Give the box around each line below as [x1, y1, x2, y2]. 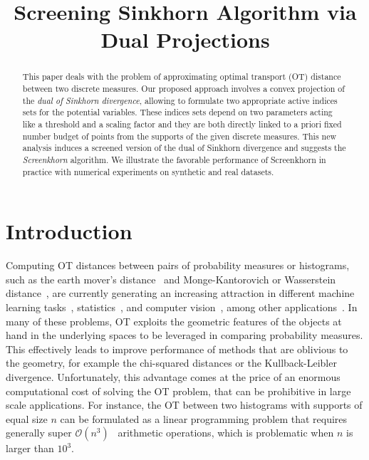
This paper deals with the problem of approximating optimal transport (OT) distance [22, 70, 341, 83]
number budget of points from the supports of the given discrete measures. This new [22, 130, 337, 142]
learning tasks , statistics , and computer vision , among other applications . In [6, 299, 358, 314]
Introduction [6, 216, 132, 246]
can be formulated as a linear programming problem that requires [60, 411, 348, 426]
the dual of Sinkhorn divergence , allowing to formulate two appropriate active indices [22, 94, 338, 106]
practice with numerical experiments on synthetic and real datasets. [22, 165, 274, 177]
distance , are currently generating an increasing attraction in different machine [6, 286, 355, 300]
